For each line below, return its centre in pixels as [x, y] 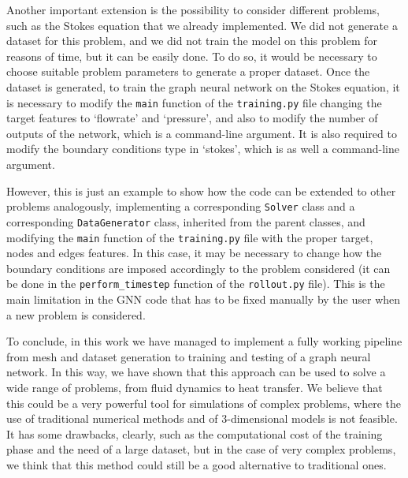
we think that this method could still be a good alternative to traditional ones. [197, 464]
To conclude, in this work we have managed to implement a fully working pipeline [204, 341]
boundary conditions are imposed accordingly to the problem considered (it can [198, 268]
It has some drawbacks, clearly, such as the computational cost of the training [195, 433]
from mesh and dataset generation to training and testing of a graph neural [189, 356]
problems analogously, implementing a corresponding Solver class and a [181, 206]
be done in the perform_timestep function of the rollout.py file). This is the [196, 284]
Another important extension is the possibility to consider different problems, [193, 9]
